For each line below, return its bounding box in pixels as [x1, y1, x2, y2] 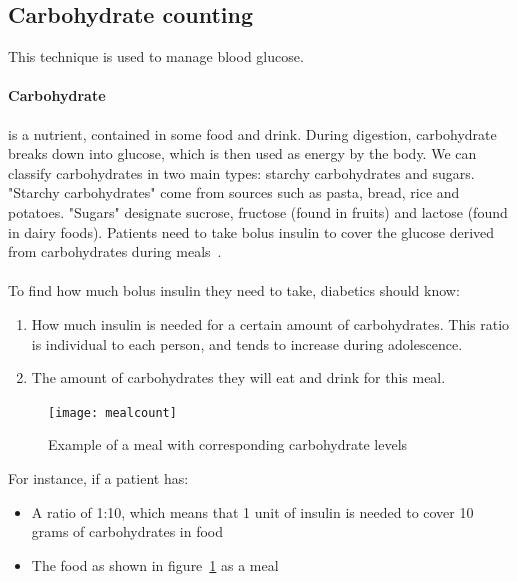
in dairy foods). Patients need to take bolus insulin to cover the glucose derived [8, 221, 495, 242]
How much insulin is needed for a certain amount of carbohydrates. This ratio [31, 313, 510, 334]
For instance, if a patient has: [8, 467, 189, 488]
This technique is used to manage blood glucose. [8, 46, 304, 67]
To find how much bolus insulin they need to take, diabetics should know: [8, 280, 460, 301]
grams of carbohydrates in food [31, 521, 224, 542]
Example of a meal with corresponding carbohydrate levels [48, 434, 408, 455]
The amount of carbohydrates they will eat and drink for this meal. [31, 367, 446, 388]
